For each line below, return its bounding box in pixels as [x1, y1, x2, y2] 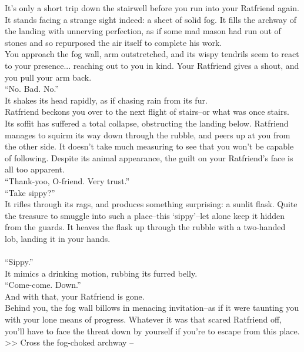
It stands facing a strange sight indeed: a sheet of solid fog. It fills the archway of [5, 13, 297, 25]
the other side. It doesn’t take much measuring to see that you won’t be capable [5, 140, 294, 152]
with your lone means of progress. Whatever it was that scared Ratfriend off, [5, 313, 282, 326]
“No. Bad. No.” [5, 82, 59, 95]
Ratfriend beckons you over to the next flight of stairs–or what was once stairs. [5, 105, 289, 118]
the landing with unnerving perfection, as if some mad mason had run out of [5, 25, 281, 37]
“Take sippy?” [5, 186, 55, 198]
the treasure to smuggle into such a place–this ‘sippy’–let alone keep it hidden [5, 209, 285, 221]
